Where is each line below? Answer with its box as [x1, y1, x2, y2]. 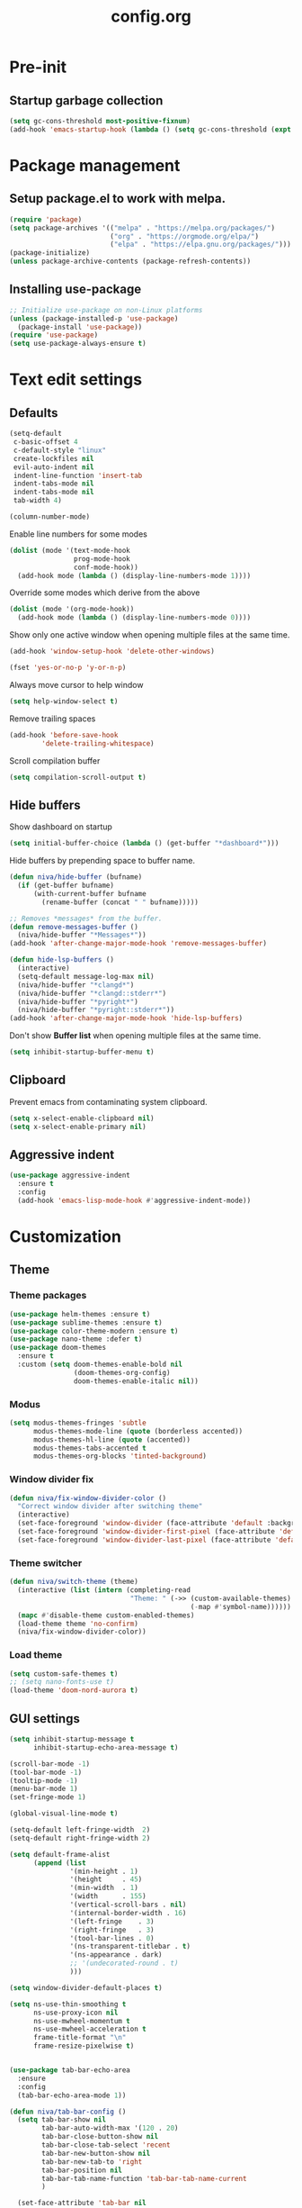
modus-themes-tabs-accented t [32, 1443, 147, 1452]
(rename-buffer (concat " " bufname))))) [41, 898, 200, 907]
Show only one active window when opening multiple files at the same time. [9, 629, 290, 640]
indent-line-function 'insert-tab [13, 471, 143, 480]
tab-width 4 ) [13, 496, 63, 505]
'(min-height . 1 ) [69, 1867, 139, 1876]
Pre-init [9, 57, 67, 77]
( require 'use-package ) [9, 330, 99, 339]
